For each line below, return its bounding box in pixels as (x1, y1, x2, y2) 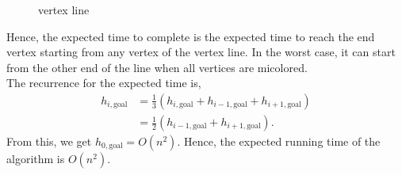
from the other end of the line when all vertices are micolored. (6, 59, 308, 75)
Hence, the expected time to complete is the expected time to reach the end (6, 28, 375, 44)
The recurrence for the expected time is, (6, 74, 201, 91)
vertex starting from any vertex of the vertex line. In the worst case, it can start (6, 44, 396, 60)
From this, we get (6, 133, 92, 150)
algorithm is (6, 150, 65, 167)
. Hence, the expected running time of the (177, 133, 381, 150)
